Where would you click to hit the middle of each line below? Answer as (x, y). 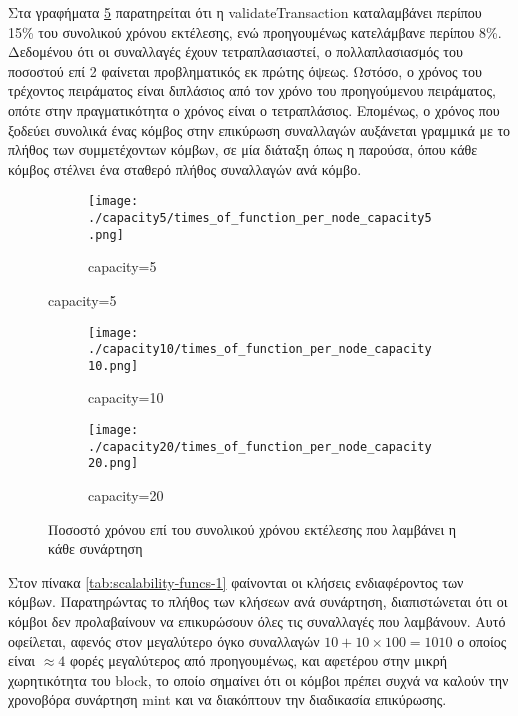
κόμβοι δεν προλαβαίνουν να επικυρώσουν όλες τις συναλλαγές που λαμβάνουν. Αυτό (257, 621)
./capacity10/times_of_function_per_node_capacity (260, 349)
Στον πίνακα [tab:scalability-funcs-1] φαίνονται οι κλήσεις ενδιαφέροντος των (236, 581)
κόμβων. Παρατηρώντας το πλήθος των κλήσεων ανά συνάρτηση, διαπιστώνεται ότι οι (258, 601)
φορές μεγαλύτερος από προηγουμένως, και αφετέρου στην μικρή (258, 660)
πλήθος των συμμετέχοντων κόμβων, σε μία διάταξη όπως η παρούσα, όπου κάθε (243, 149)
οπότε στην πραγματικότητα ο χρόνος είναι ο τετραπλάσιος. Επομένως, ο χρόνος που (254, 109)
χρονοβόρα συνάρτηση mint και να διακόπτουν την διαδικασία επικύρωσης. (227, 699)
